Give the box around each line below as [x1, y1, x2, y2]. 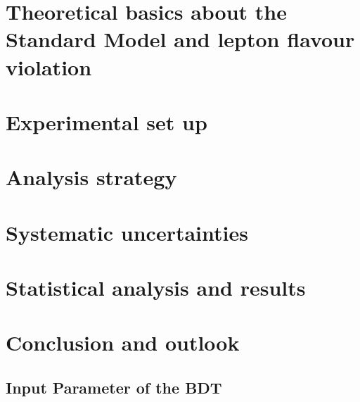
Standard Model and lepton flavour [6, 25, 355, 54]
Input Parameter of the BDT [6, 377, 222, 398]
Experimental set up [6, 107, 207, 136]
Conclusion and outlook [6, 328, 240, 357]
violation [6, 52, 92, 81]
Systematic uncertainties [6, 218, 248, 246]
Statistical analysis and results [6, 273, 306, 302]
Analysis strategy [6, 163, 177, 191]
